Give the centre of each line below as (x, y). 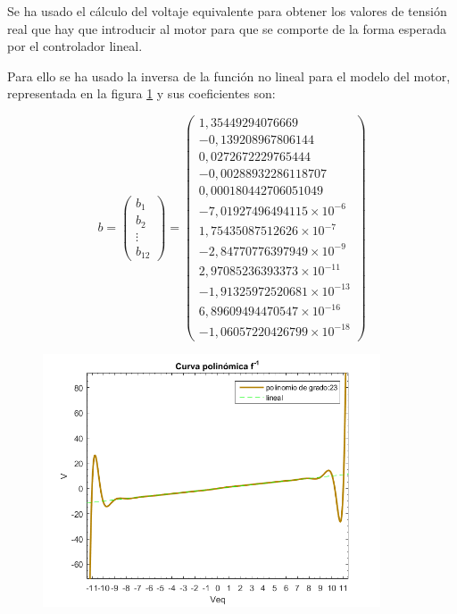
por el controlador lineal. (75, 46)
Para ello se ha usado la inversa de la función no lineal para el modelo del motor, (229, 76)
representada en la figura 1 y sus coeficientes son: (141, 93)
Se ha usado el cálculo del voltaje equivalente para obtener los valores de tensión (227, 11)
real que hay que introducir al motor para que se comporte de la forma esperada (227, 28)
